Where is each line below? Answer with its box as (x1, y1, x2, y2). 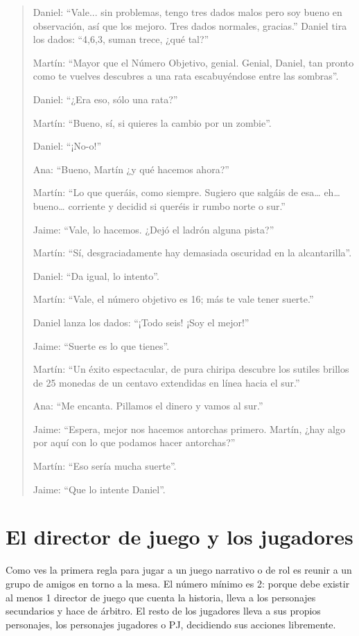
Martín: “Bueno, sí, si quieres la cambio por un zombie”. (33, 115, 272, 130)
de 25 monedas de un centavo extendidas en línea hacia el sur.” (33, 375, 300, 389)
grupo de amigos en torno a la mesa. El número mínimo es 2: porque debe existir (6, 576, 350, 590)
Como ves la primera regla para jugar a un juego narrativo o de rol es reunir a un (6, 563, 352, 577)
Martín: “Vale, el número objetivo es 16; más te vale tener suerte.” (33, 292, 314, 306)
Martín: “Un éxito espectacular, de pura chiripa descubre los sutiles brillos (33, 362, 349, 376)
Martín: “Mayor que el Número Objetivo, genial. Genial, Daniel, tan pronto (33, 55, 354, 69)
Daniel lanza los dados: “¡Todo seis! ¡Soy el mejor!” (33, 315, 249, 329)
